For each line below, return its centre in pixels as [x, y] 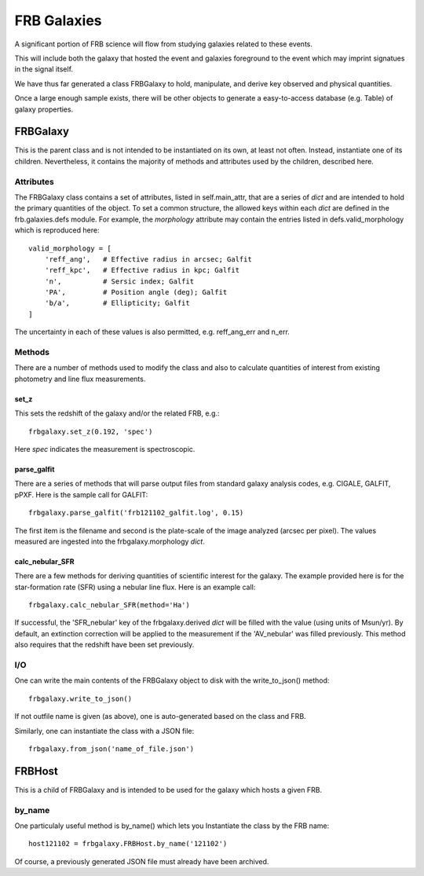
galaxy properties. [44, 109]
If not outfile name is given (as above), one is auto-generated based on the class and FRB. [160, 717]
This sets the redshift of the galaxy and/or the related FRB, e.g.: [117, 413]
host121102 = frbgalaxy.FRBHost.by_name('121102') [128, 844]
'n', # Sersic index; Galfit [119, 281]
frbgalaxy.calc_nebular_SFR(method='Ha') [109, 605]
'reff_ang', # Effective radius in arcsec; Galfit [148, 259]
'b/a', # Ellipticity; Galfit [117, 303]
